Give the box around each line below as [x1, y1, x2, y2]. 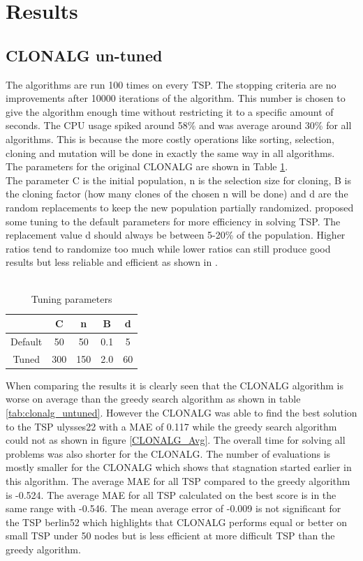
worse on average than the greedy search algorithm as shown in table [6, 391, 301, 406]
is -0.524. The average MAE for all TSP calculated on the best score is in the [6, 487, 336, 502]
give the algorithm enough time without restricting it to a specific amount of [6, 104, 334, 119]
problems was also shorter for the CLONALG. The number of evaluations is [6, 446, 331, 461]
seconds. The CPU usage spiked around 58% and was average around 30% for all [6, 118, 352, 133]
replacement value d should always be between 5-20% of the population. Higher [6, 227, 346, 242]
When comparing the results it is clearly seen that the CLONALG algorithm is [6, 377, 344, 392]
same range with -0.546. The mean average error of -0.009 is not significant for [6, 501, 341, 516]
